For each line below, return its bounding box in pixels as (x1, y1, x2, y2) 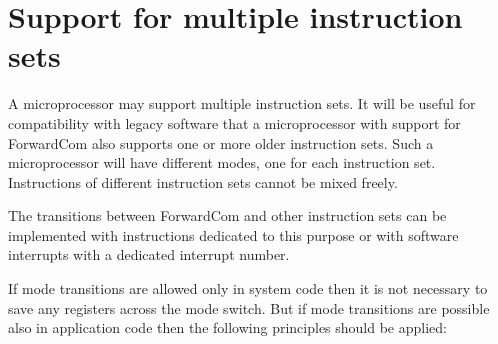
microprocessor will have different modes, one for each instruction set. (8, 152, 436, 173)
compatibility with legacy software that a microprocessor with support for (8, 112, 461, 133)
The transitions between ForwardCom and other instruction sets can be (8, 205, 447, 226)
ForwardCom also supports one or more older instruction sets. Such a (8, 132, 434, 153)
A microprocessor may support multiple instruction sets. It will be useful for (8, 93, 476, 114)
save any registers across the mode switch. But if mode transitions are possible (8, 297, 490, 318)
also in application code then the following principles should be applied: (8, 317, 447, 338)
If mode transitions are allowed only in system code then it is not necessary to (8, 278, 488, 299)
